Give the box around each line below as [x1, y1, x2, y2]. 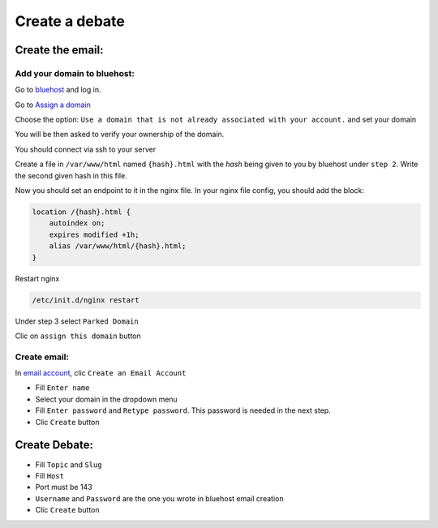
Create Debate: [15, 438, 93, 452]
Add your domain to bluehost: [15, 67, 135, 79]
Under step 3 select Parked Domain [15, 316, 139, 326]
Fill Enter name [35, 383, 90, 393]
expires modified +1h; [49, 230, 140, 239]
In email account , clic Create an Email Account [15, 368, 187, 378]
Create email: [15, 351, 69, 363]
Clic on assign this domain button [15, 331, 141, 341]
